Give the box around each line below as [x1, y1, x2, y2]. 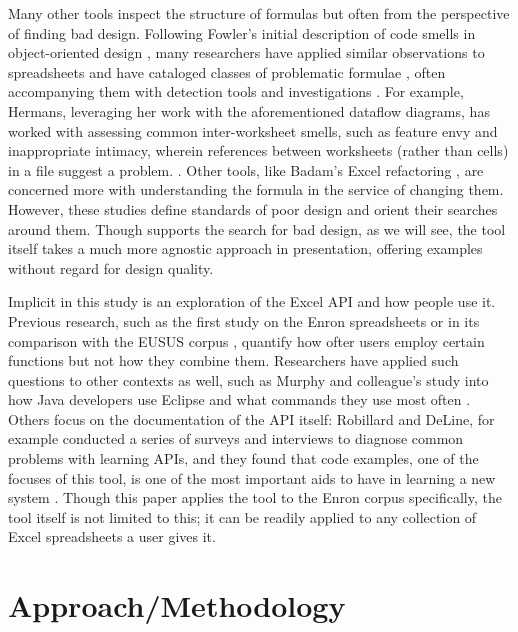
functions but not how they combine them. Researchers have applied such [8, 350, 459, 371]
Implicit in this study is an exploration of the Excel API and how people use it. [8, 291, 496, 312]
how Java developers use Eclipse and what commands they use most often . [8, 389, 471, 410]
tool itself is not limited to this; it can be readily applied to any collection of [8, 506, 477, 527]
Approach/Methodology [8, 585, 346, 626]
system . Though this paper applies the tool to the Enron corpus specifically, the [8, 487, 502, 508]
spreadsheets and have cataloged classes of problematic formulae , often [8, 61, 446, 82]
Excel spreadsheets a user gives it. [8, 526, 216, 547]
